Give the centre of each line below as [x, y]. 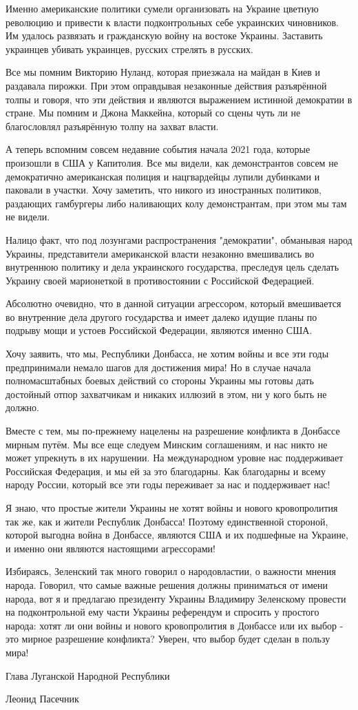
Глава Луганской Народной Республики [88, 675]
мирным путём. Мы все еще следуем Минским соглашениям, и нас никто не [167, 444]
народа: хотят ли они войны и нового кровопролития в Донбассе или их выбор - [175, 625]
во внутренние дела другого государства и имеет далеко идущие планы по [161, 316]
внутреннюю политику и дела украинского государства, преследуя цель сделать [172, 267]
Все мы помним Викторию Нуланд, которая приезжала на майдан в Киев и [163, 72]
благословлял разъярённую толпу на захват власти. [112, 126]
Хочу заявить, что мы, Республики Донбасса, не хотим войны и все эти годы [167, 354]
